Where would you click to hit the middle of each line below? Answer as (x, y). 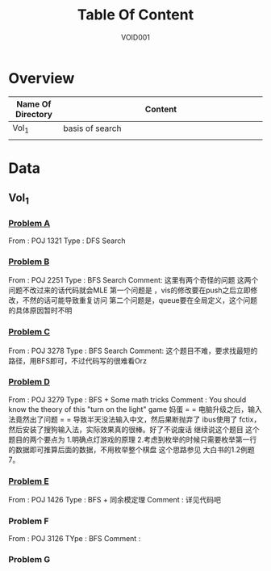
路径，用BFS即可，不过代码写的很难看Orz (78, 360)
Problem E (29, 481)
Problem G (29, 560)
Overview (42, 78)
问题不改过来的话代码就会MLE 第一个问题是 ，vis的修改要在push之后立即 (130, 290)
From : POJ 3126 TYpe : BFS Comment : (75, 539)
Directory (33, 114)
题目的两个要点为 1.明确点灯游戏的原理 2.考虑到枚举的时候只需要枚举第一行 (133, 439)
